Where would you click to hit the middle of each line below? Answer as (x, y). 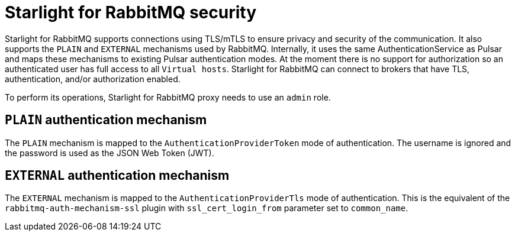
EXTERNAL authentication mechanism (117, 176)
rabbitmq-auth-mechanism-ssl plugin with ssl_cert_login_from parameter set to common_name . (207, 208)
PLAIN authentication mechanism (106, 120)
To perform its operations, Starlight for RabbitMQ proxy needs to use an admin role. (168, 97)
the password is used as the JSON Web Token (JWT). (110, 153)
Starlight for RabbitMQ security (131, 12)
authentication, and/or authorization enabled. (93, 79)
